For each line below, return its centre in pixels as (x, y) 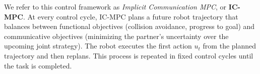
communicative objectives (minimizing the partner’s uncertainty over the (116, 36)
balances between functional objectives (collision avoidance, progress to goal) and (129, 26)
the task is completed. (38, 65)
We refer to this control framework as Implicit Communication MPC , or (115, 6)
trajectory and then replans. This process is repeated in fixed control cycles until (129, 55)
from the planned (230, 46)
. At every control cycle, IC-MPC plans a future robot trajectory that (131, 16)
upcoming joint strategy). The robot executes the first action (98, 46)
